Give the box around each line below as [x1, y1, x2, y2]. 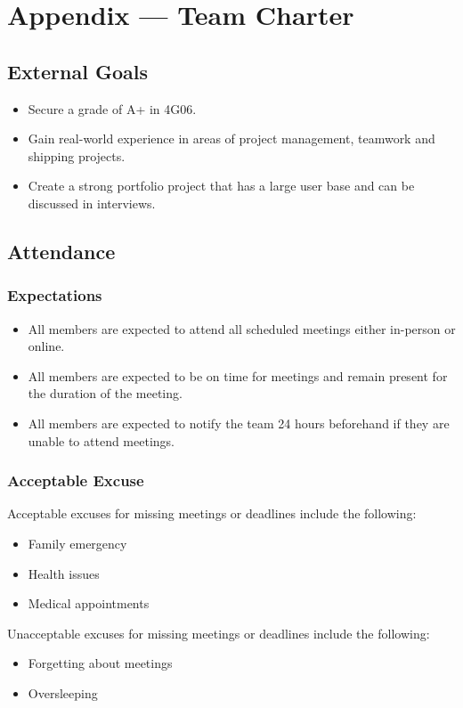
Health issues [28, 564, 100, 582]
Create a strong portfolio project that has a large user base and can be [28, 176, 415, 195]
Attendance [7, 237, 116, 264]
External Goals [7, 57, 148, 85]
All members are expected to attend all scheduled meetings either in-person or [28, 319, 456, 338]
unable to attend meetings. [28, 431, 175, 450]
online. [28, 337, 65, 355]
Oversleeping [28, 683, 98, 702]
